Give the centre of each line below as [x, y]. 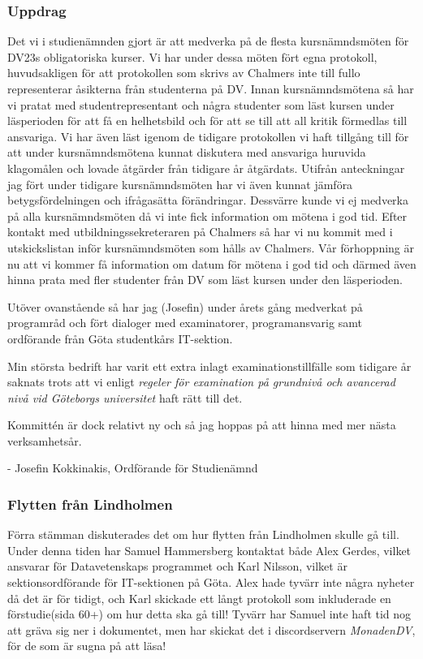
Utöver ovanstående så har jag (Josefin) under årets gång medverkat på [185, 306]
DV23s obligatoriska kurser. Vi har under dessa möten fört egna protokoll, [192, 56]
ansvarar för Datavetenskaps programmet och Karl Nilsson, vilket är [177, 566]
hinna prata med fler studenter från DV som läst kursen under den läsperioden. [205, 280]
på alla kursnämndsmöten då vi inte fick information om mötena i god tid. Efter [207, 215]
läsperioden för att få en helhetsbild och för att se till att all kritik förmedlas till [207, 121]
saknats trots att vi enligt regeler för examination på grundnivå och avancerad [201, 382]
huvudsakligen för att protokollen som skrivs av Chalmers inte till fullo [184, 73]
